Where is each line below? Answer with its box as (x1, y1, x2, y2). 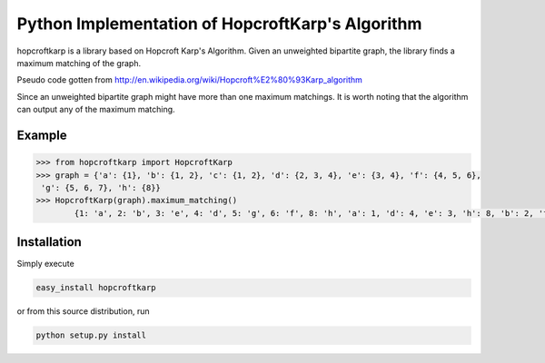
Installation (16, 234, 82, 250)
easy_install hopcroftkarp (35, 282, 156, 293)
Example (16, 127, 67, 142)
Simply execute (16, 259, 74, 270)
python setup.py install (35, 330, 147, 340)
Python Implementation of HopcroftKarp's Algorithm (16, 14, 422, 34)
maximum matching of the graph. (16, 57, 142, 68)
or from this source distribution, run (16, 306, 150, 317)
